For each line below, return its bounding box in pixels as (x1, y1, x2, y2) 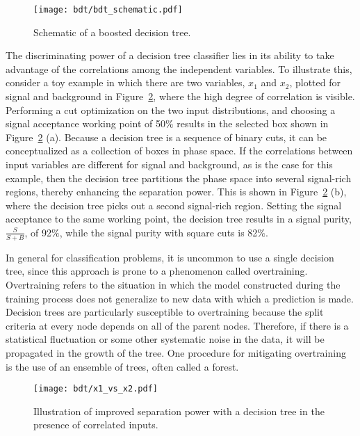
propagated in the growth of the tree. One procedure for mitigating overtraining (6, 345, 346, 360)
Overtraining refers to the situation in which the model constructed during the (6, 277, 341, 291)
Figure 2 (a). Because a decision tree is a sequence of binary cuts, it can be (6, 129, 327, 144)
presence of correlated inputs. (33, 417, 158, 432)
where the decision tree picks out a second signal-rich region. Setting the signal (6, 197, 342, 212)
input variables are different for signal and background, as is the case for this (6, 157, 333, 171)
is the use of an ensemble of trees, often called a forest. (6, 359, 239, 373)
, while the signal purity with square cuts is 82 (59, 225, 258, 239)
